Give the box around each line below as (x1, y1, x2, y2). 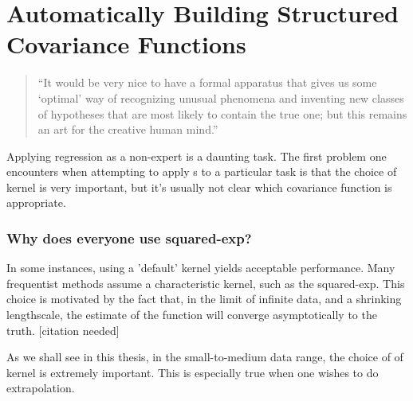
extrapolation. (6, 380, 75, 396)
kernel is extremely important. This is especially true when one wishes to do (6, 364, 379, 380)
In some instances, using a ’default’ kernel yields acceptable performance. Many (6, 259, 395, 276)
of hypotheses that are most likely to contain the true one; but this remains (37, 105, 407, 122)
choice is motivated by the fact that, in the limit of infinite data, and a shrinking (6, 290, 402, 307)
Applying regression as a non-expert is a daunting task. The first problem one (6, 147, 387, 164)
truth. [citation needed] (6, 321, 120, 338)
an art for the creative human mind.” (37, 121, 218, 138)
